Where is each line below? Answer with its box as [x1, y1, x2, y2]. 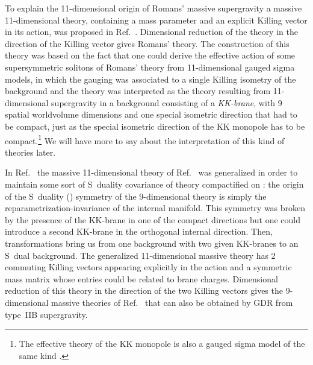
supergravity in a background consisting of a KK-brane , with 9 [51, 96, 282, 109]
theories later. [5, 145, 56, 158]
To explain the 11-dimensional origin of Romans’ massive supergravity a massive [5, 2, 302, 14]
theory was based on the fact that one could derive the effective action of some [5, 49, 296, 62]
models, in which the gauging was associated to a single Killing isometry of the [5, 72, 296, 85]
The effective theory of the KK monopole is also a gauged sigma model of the [19, 337, 305, 350]
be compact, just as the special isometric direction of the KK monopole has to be [5, 119, 305, 132]
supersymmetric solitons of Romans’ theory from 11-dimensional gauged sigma [5, 60, 295, 73]
